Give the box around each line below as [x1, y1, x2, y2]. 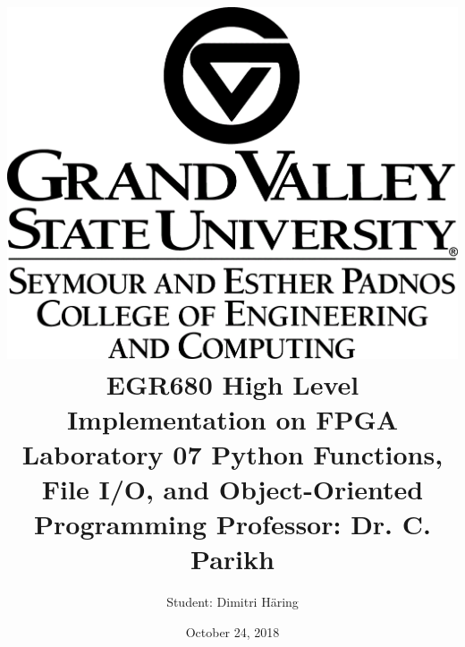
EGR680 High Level [106, 365, 359, 402]
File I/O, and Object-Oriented [41, 471, 424, 507]
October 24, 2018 [185, 622, 280, 641]
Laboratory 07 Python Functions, [21, 435, 444, 472]
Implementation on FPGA [66, 400, 399, 437]
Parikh [190, 541, 275, 577]
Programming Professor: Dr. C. [34, 506, 431, 542]
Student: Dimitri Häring [166, 592, 299, 611]
